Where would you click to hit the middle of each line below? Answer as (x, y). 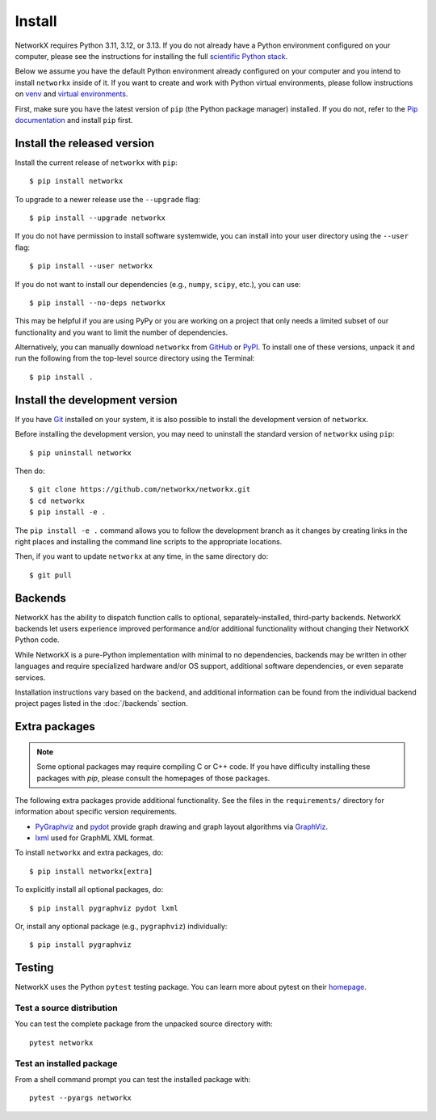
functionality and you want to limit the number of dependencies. (122, 332)
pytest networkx (61, 1042)
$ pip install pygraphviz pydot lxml (104, 908)
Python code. (37, 640)
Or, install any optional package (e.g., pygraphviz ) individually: (121, 927)
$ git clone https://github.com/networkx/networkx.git (140, 490)
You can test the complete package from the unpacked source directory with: (144, 1024)
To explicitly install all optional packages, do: (89, 890)
